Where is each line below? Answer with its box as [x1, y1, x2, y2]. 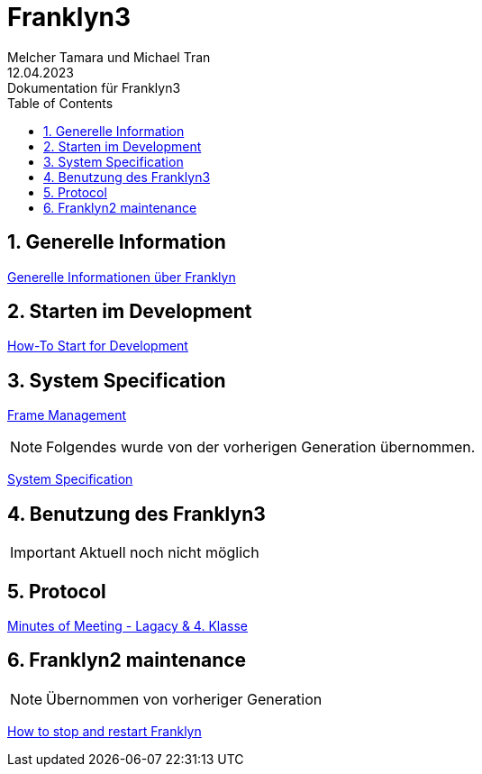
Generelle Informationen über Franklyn [7, 269, 236, 285]
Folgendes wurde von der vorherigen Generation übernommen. [46, 438, 476, 457]
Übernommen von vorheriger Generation [46, 689, 323, 708]
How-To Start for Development [7, 338, 188, 354]
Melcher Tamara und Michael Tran [7, 49, 211, 65]
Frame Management [7, 407, 127, 423]
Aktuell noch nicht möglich [78, 543, 259, 562]
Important [10, 543, 76, 562]
